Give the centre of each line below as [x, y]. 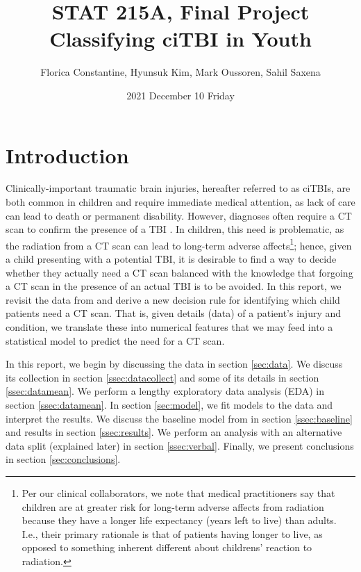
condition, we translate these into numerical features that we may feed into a [169, 327]
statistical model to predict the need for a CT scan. [115, 340]
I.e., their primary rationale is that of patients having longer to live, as [172, 533]
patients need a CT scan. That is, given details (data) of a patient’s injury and [174, 313]
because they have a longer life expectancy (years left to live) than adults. [179, 520]
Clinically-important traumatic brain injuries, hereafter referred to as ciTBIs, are [178, 188]
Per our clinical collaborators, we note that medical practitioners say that [178, 492]
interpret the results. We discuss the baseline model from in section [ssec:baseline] [179, 418]
